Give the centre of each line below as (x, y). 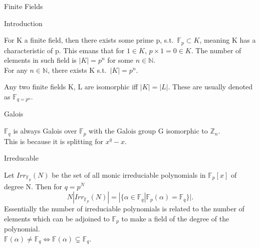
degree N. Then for (33, 186)
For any (16, 70)
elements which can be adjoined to (57, 218)
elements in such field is (40, 60)
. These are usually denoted (210, 87)
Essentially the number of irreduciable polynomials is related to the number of (124, 209)
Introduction (23, 23)
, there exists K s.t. (77, 70)
